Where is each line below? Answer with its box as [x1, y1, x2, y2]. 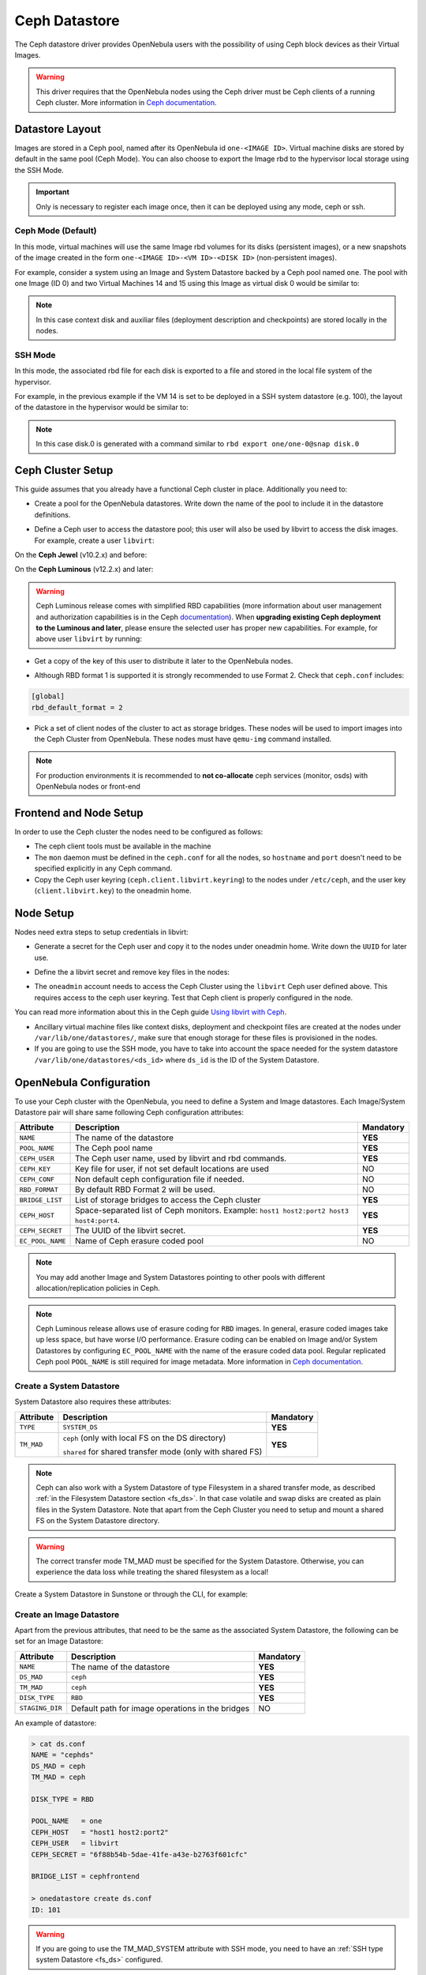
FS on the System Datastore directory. [35, 1516, 160, 1525]
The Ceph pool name [75, 1142, 153, 1153]
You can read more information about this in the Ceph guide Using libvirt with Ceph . [14, 1007, 287, 1017]
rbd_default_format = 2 [31, 703, 124, 712]
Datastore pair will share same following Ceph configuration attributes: [14, 1108, 245, 1117]
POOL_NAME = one [31, 1817, 103, 1826]
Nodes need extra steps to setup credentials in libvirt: [14, 927, 189, 936]
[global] [31, 692, 65, 701]
